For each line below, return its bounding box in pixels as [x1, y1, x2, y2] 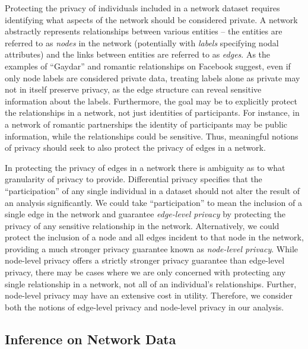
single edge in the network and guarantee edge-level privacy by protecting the [5, 208, 286, 220]
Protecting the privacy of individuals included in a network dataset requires [5, 2, 280, 14]
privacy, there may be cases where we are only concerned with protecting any [5, 266, 286, 278]
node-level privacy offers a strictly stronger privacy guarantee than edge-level [5, 254, 285, 266]
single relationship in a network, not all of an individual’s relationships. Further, [5, 277, 297, 290]
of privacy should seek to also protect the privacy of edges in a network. [5, 141, 266, 154]
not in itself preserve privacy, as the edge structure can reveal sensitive [5, 83, 262, 96]
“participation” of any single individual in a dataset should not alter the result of [5, 184, 300, 196]
